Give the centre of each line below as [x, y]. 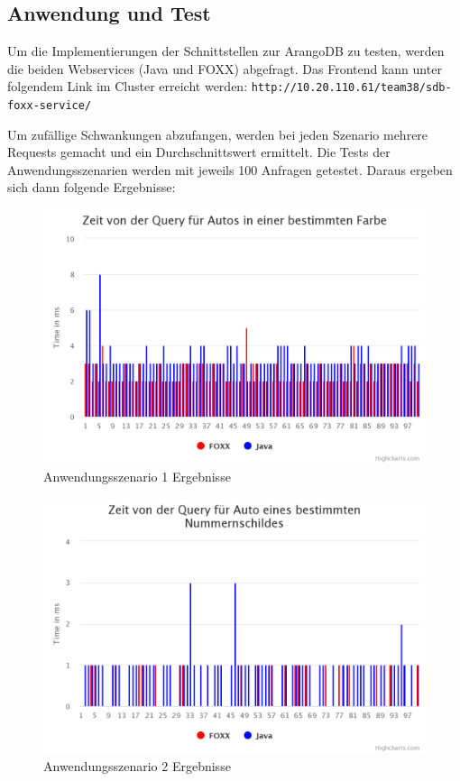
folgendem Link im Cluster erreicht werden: [128, 86]
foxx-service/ [50, 106]
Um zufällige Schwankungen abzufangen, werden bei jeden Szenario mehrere [218, 134]
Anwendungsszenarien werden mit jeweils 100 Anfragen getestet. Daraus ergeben [230, 169]
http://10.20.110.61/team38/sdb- [351, 88]
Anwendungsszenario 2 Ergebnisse [137, 765]
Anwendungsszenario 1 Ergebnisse [137, 477]
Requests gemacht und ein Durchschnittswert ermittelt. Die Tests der [199, 152]
